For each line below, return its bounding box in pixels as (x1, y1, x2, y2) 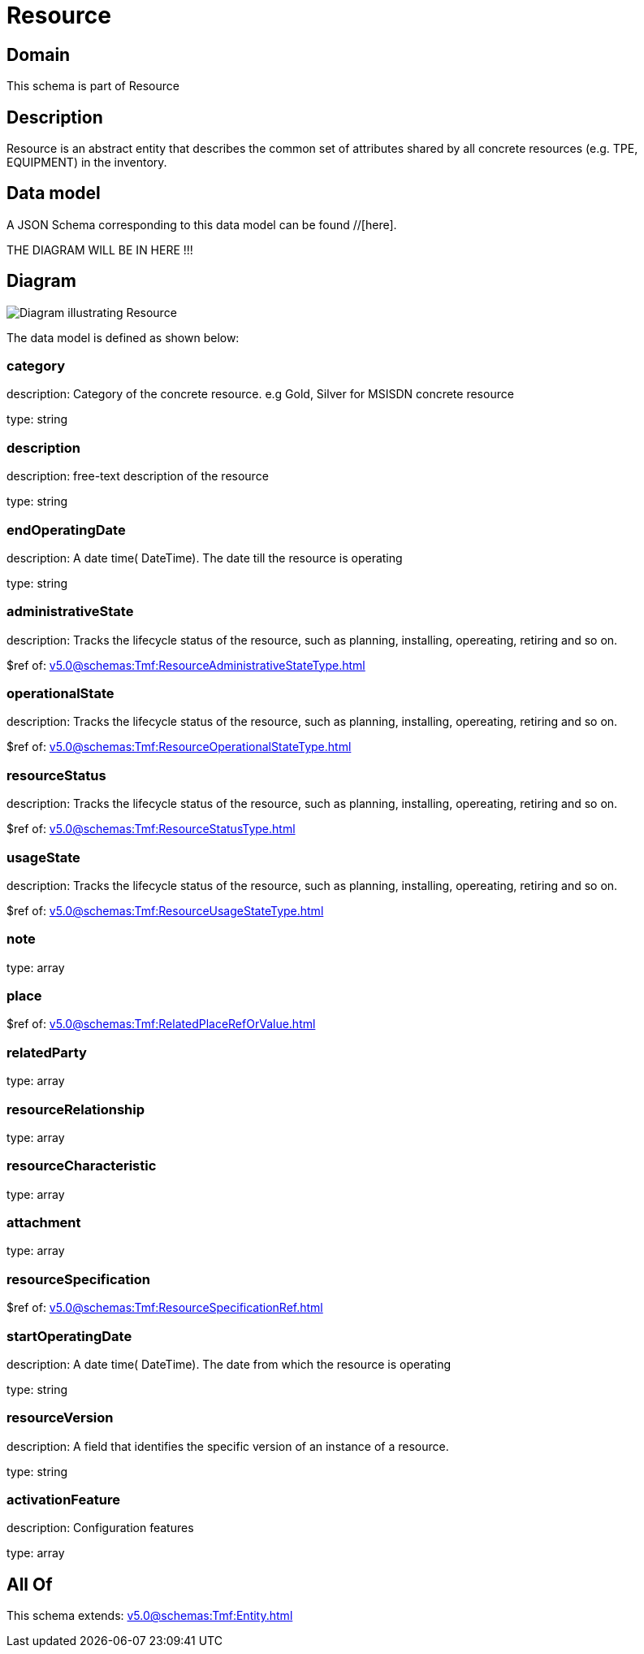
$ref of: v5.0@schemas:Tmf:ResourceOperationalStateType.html (6, 740, 352, 754)
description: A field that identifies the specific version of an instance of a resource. (6, 1439, 449, 1453)
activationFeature (6, 1491, 121, 1509)
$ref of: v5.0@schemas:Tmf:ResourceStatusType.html (6, 822, 296, 836)
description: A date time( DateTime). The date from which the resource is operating (6, 1357, 452, 1371)
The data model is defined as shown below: (6, 330, 240, 345)
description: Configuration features (6, 1521, 194, 1535)
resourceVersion (6, 1409, 114, 1426)
